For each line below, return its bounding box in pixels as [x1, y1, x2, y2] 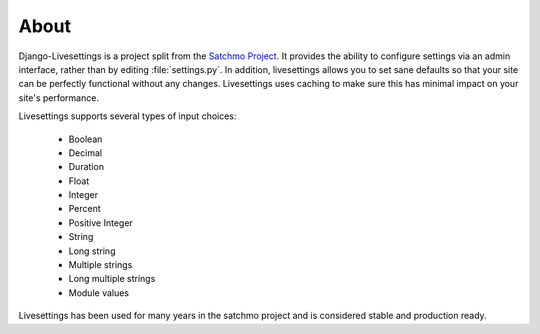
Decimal [68, 146, 103, 159]
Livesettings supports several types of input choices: [18, 110, 237, 122]
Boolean [68, 133, 103, 145]
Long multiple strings [68, 273, 156, 285]
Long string [68, 245, 116, 257]
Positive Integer [68, 216, 134, 229]
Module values [68, 286, 130, 299]
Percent [68, 203, 102, 215]
